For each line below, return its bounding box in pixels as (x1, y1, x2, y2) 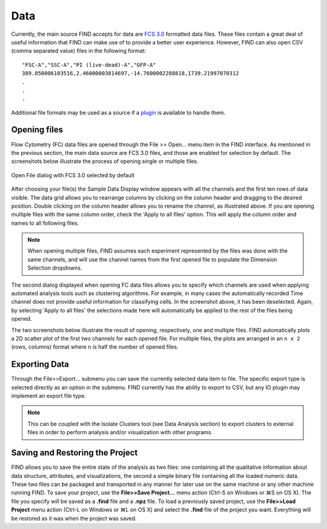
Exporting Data (11, 359, 70, 370)
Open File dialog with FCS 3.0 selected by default (11, 171, 135, 179)
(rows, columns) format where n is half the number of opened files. (11, 343, 179, 350)
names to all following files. (11, 219, 79, 227)
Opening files (11, 125, 64, 135)
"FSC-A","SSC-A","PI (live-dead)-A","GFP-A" (22, 61, 157, 68)
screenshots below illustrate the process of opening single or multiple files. (11, 158, 199, 165)
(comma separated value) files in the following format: (11, 47, 147, 55)
